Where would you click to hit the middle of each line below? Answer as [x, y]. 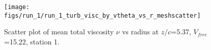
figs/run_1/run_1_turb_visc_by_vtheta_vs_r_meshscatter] [102, 15]
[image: [17, 7]
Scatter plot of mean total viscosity [59, 32]
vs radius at [140, 32]
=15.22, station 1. [32, 41]
